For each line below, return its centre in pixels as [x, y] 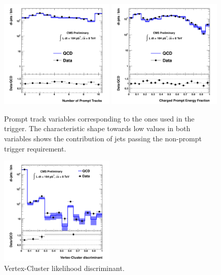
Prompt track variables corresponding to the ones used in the [99, 118]
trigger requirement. [35, 148]
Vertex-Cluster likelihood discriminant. [64, 268]
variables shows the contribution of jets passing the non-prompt [103, 138]
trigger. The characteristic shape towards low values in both [97, 128]
